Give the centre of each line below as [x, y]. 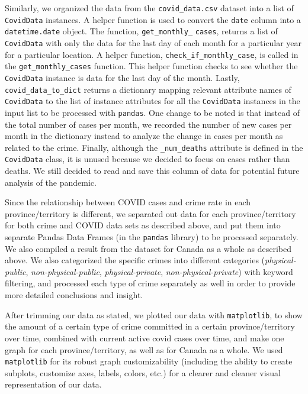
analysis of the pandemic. [51, 182]
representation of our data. [53, 384]
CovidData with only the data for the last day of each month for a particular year [153, 42]
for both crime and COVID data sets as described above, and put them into [143, 225]
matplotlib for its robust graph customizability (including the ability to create [149, 361]
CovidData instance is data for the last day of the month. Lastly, [122, 77]
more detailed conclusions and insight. [74, 295]
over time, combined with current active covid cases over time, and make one [145, 338]
